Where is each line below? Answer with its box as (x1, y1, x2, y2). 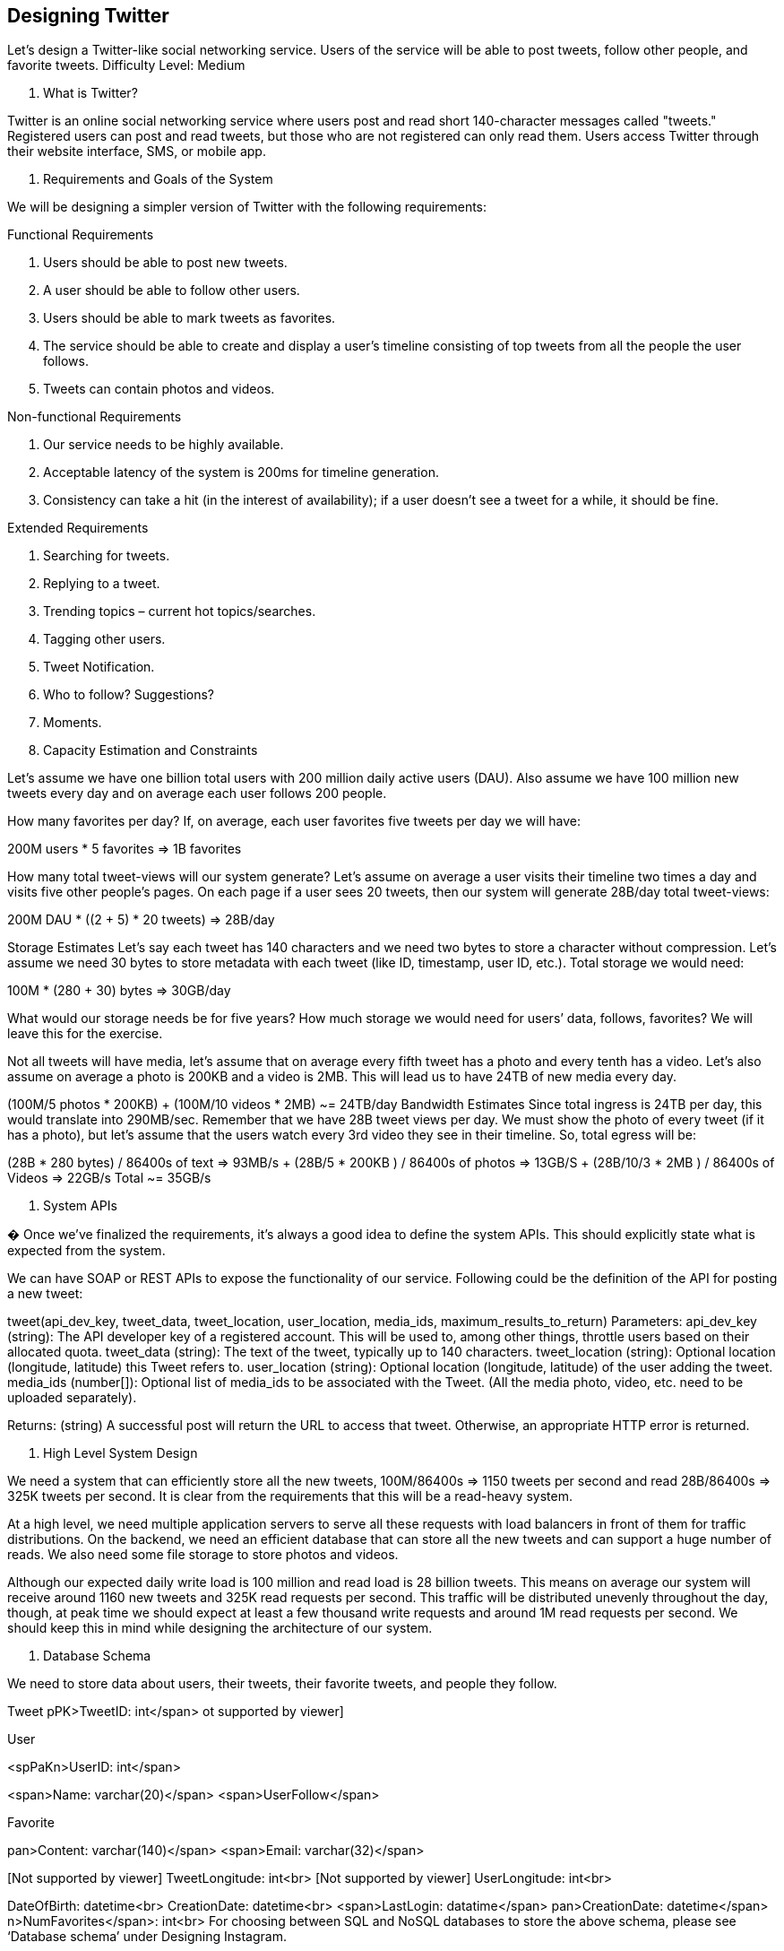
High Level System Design (43, 1445, 198, 1461)
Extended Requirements (7, 520, 149, 536)
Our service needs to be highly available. (43, 437, 284, 453)
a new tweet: (7, 1286, 83, 1302)
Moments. (43, 715, 102, 731)
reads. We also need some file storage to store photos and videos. (7, 1547, 399, 1563)
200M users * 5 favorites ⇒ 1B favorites (7, 841, 242, 857)
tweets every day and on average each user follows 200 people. (7, 785, 387, 802)
